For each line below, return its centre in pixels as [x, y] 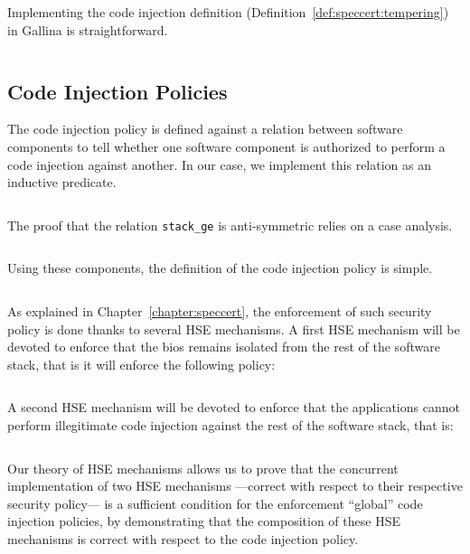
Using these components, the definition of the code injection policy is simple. [220, 268]
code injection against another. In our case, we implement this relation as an [220, 164]
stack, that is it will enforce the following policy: [141, 364]
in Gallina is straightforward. [88, 29]
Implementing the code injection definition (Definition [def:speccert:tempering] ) [228, 12]
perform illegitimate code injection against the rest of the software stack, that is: [230, 424]
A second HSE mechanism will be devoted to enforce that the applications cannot [234, 407]
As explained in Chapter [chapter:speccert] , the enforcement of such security [220, 311]
